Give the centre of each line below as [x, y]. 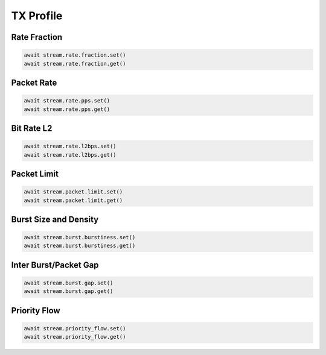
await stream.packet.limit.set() [73, 192]
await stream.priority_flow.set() [75, 329]
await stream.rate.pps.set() [67, 101]
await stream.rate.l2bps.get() [70, 155]
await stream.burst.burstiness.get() [80, 246]
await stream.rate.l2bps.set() [70, 146]
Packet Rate [34, 82]
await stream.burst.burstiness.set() [80, 237]
